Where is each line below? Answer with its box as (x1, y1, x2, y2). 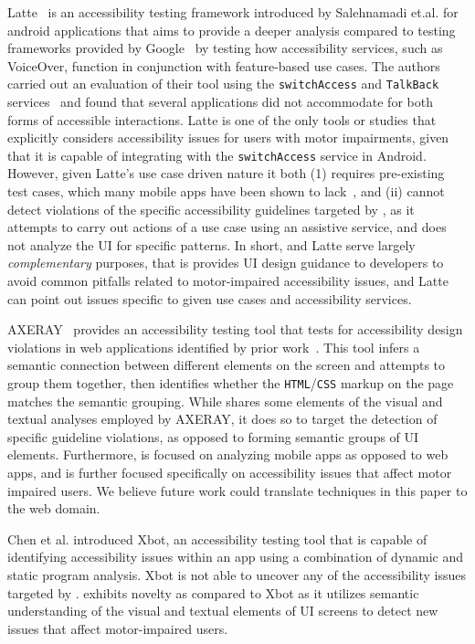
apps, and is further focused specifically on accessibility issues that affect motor (7, 463, 452, 482)
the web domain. (7, 499, 100, 518)
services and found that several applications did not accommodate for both (7, 92, 433, 111)
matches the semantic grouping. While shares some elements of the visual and (7, 391, 443, 410)
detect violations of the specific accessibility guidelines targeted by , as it (7, 199, 415, 218)
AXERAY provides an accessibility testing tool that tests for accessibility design (7, 320, 463, 339)
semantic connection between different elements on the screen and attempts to (7, 355, 446, 375)
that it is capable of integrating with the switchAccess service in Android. (7, 145, 427, 164)
